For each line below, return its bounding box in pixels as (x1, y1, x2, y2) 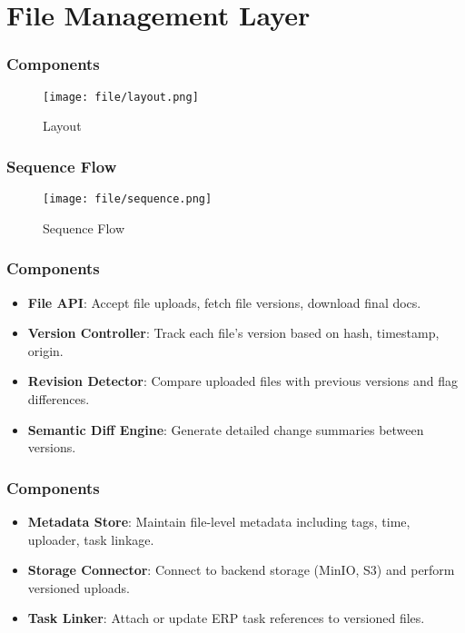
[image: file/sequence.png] (43, 193, 213, 206)
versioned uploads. (27, 578, 131, 597)
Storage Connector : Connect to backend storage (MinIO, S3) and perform (27, 560, 455, 579)
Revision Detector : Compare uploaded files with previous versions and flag (27, 371, 459, 391)
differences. (27, 389, 90, 408)
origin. (27, 341, 64, 360)
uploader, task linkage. (27, 529, 154, 549)
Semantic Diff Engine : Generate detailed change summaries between (27, 420, 424, 439)
